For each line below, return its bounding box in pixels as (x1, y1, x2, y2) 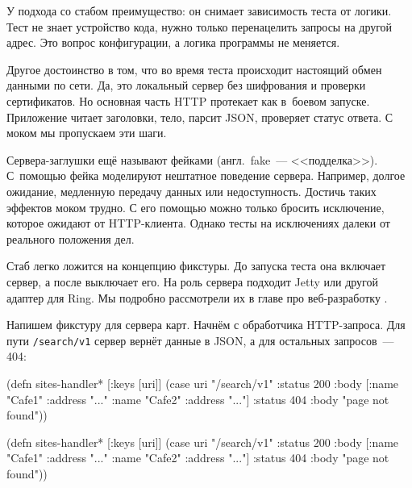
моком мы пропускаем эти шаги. (6, 124, 167, 141)
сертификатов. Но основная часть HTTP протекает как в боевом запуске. (6, 92, 370, 109)
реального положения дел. (6, 230, 135, 247)
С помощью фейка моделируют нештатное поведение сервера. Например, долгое (6, 167, 406, 184)
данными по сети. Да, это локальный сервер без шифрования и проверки (6, 77, 366, 94)
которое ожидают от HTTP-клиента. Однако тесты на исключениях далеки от (6, 215, 390, 231)
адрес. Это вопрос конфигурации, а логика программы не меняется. (6, 34, 340, 51)
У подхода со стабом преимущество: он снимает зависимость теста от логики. (6, 2, 392, 19)
